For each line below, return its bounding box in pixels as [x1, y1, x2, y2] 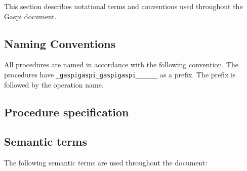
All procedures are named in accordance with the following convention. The [4, 59, 239, 70]
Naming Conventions [4, 35, 116, 51]
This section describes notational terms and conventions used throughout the [4, 1, 243, 11]
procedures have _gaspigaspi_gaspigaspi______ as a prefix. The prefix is [4, 69, 236, 79]
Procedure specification [4, 104, 129, 119]
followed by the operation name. [4, 79, 104, 90]
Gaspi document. [4, 11, 57, 21]
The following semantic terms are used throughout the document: [4, 157, 208, 168]
